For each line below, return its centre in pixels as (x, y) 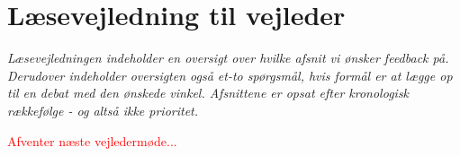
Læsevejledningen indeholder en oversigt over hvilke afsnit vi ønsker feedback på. (228, 58)
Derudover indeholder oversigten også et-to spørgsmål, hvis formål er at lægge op (230, 75)
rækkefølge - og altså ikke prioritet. (103, 110)
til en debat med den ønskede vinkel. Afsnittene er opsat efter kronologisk (208, 93)
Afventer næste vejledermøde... (92, 140)
